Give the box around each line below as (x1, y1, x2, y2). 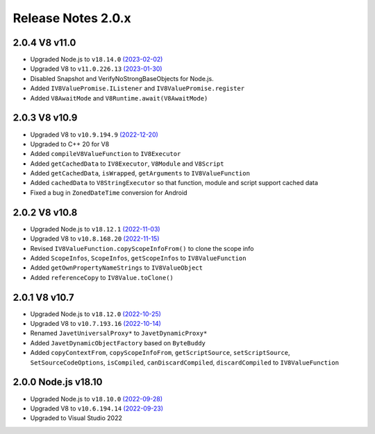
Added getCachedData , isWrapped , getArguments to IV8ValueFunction (30, 169, 250, 177)
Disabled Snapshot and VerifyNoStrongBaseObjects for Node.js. (30, 74, 215, 83)
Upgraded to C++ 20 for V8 (30, 139, 110, 148)
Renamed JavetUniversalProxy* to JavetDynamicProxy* (30, 329, 208, 338)
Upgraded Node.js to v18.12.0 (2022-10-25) (30, 309, 161, 318)
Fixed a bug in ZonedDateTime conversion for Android (30, 188, 187, 197)
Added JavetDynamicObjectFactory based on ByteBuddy (30, 338, 206, 347)
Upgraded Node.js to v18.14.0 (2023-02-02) (30, 55, 163, 64)
